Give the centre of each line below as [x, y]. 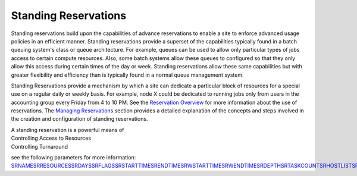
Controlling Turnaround [40, 146]
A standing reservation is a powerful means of [68, 130]
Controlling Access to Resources [51, 138]
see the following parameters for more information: [73, 158]
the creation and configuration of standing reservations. [79, 119]
